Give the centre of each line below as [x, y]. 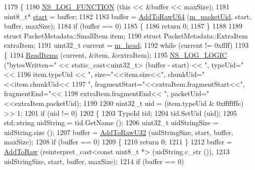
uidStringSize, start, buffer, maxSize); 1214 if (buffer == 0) [94, 161]
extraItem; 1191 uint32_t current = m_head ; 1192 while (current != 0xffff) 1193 [127, 45]
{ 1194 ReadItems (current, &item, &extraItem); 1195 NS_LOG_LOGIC [116, 54]
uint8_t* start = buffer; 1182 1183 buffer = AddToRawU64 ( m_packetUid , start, [128, 16]
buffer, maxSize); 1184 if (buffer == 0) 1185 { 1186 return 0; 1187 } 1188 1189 [123, 26]
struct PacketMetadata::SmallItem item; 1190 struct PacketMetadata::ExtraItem [126, 35]
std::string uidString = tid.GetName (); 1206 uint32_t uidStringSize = [111, 122]
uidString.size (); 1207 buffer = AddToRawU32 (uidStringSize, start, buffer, [119, 132]
